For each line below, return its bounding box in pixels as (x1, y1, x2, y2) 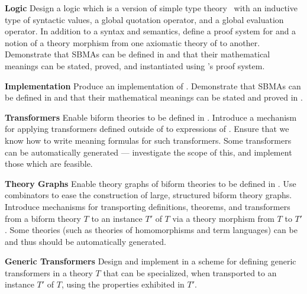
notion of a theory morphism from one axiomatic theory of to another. (5, 36, 260, 49)
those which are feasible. (5, 157, 93, 170)
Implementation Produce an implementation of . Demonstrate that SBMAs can (5, 79, 301, 92)
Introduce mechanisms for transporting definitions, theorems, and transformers (5, 200, 290, 212)
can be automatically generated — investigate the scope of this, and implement (5, 146, 292, 158)
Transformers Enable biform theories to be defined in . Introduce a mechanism (5, 111, 297, 123)
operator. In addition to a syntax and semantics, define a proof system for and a (5, 25, 296, 37)
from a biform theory (5, 212, 81, 224)
